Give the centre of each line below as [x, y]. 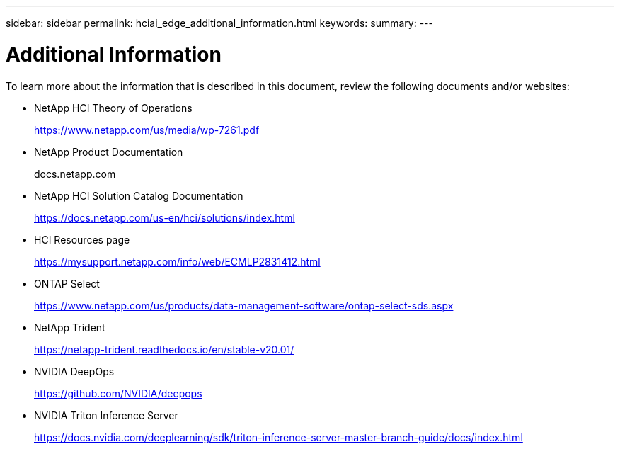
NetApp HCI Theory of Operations [113, 108]
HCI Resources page [82, 239]
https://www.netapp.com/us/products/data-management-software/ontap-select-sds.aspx [244, 305]
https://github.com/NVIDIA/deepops [118, 393]
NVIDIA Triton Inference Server [106, 415]
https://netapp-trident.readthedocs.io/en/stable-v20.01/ [164, 349]
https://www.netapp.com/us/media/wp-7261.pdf [147, 130]
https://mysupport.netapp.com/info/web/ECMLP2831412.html [177, 261]
